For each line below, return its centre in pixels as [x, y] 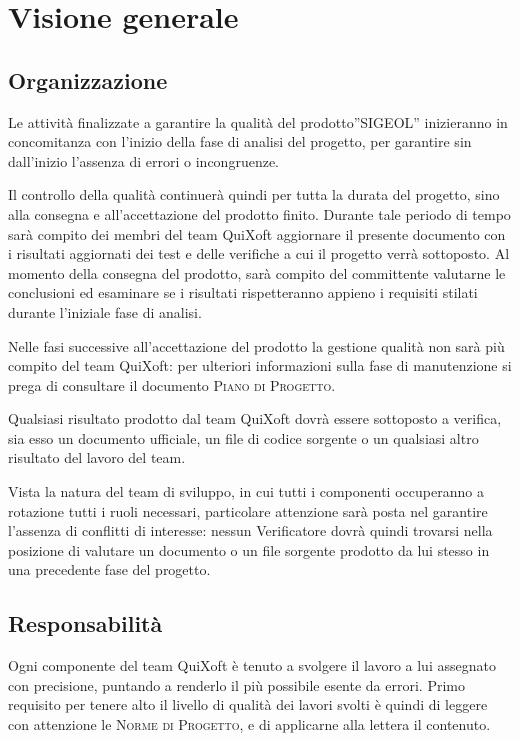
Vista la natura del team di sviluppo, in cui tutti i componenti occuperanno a [246, 491]
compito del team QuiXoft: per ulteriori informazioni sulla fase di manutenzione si [260, 365]
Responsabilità [85, 623]
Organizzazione [88, 79]
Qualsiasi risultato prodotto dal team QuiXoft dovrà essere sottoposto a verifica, [255, 418]
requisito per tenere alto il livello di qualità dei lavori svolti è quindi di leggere [248, 704]
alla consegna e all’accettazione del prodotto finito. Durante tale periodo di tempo [259, 213]
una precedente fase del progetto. [109, 569]
